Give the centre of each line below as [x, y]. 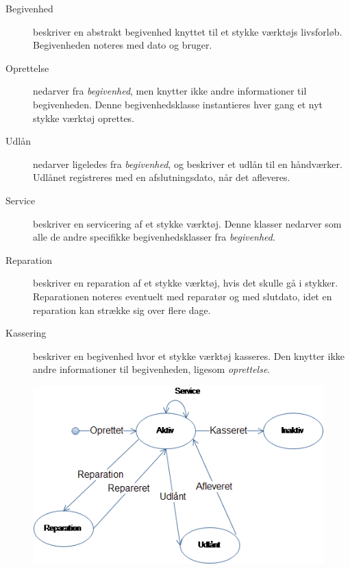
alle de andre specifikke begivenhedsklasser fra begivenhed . [154, 237]
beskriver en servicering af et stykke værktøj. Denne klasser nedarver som [187, 223]
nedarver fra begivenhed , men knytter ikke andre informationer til [170, 91]
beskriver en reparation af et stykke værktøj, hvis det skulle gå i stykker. [186, 283]
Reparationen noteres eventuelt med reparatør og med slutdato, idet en [183, 296]
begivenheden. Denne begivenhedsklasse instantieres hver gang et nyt [178, 104]
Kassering [26, 333]
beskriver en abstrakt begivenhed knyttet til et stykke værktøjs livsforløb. [188, 31]
